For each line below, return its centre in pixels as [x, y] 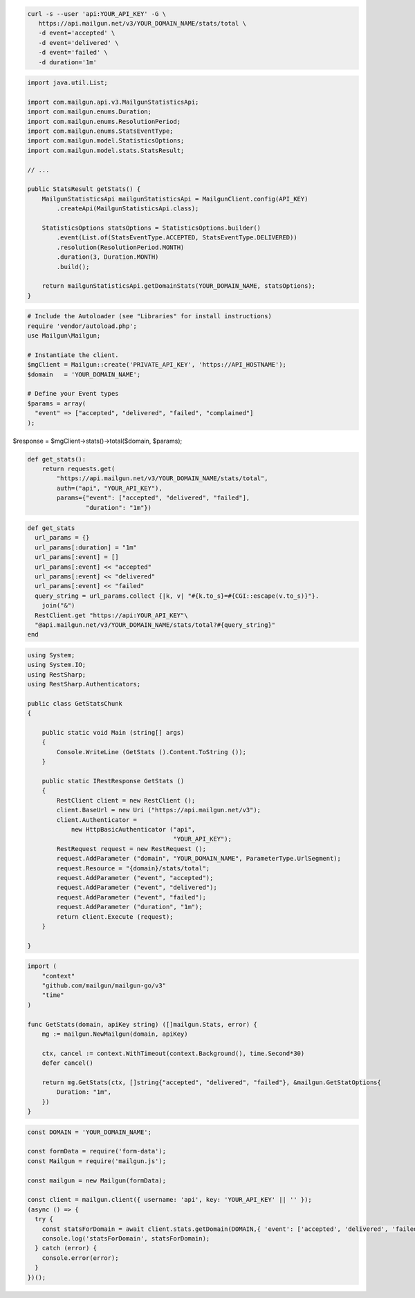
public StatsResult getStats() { [84, 189]
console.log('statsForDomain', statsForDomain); [126, 1238]
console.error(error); [80, 1258]
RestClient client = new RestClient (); [126, 800]
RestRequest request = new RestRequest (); [131, 849]
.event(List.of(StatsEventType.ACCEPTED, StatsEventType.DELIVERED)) [177, 238]
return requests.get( [79, 468]
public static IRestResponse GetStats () [113, 781]
